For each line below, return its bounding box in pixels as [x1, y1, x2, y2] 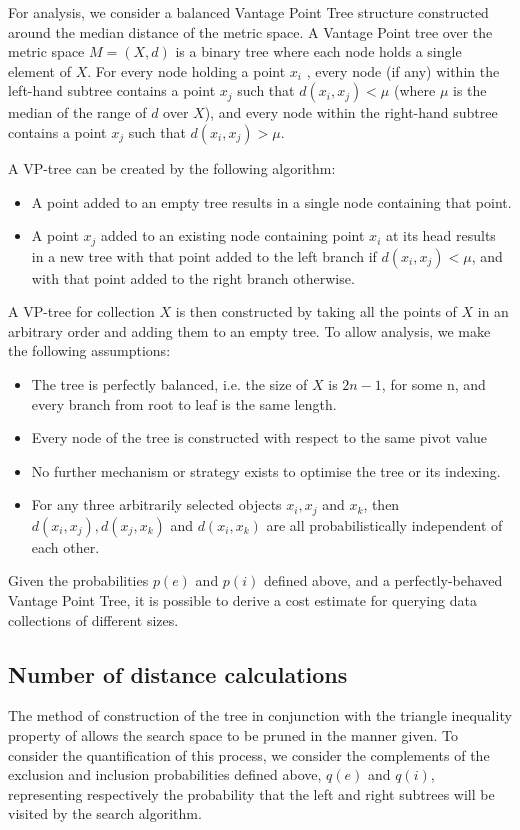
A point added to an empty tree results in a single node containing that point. [31, 191, 512, 212]
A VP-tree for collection [8, 301, 155, 322]
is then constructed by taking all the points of [175, 301, 457, 322]
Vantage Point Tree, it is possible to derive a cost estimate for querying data [8, 590, 477, 610]
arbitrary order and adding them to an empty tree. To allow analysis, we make [8, 320, 491, 341]
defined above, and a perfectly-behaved [263, 570, 503, 591]
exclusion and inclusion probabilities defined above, [8, 764, 322, 785]
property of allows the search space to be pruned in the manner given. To [8, 724, 458, 745]
